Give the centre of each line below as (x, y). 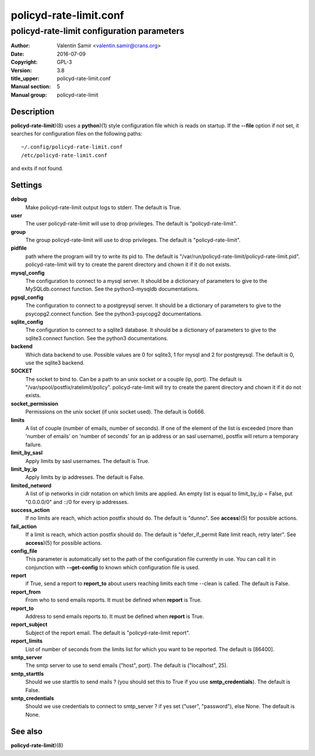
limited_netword (31, 485)
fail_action (24, 526)
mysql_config (28, 272)
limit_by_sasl (27, 453)
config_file (24, 551)
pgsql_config (27, 297)
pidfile (19, 248)
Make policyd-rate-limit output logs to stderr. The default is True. (103, 207)
